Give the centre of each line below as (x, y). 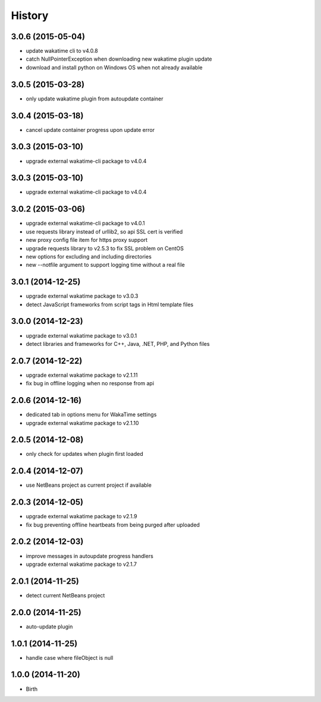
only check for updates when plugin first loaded (84, 454)
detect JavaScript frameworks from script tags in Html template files (110, 304)
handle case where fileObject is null (70, 657)
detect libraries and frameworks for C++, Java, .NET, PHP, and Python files (118, 344)
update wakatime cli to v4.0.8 (62, 51)
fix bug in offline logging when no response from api (90, 383)
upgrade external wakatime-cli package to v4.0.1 (85, 223)
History (30, 15)
